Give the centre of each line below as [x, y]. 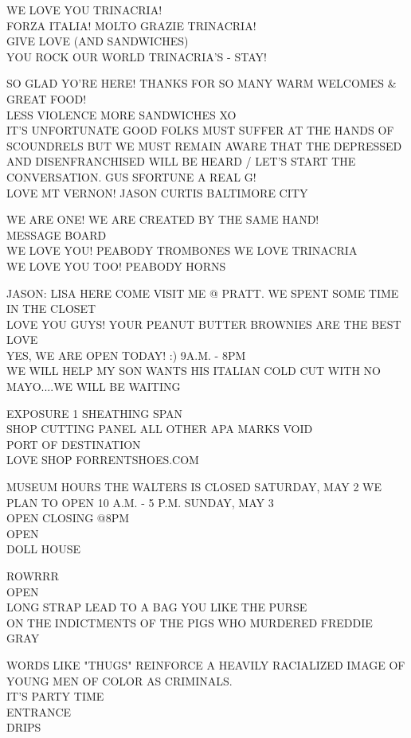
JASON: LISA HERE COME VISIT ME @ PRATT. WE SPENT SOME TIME [203, 293]
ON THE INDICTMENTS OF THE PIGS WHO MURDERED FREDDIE [190, 622]
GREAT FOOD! [47, 98]
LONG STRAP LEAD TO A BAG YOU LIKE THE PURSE [157, 607]
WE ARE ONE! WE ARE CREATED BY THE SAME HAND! [163, 219]
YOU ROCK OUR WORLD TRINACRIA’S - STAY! [137, 56]
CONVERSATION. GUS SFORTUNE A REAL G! [131, 176]
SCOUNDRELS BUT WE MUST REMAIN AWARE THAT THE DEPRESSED [204, 145]
